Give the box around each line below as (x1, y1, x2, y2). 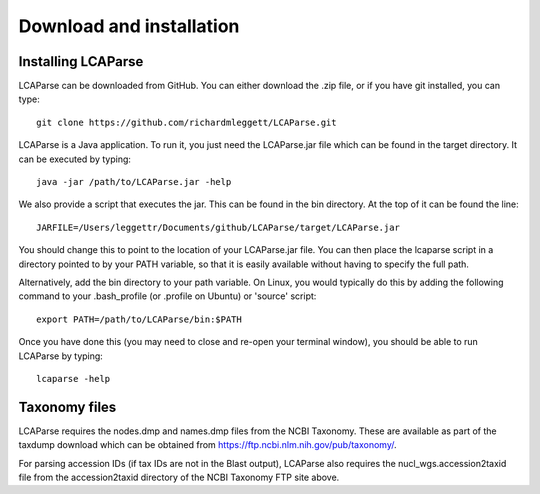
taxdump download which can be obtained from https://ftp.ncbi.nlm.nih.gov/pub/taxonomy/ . (18, 439, 397, 451)
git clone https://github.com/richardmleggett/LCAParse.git (36, 116, 337, 128)
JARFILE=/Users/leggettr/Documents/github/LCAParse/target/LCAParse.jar (36, 221, 400, 233)
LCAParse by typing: (18, 350, 104, 362)
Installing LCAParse (18, 53, 144, 70)
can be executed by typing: (18, 153, 132, 165)
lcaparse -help (36, 373, 111, 384)
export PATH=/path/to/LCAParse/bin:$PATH (36, 313, 242, 325)
